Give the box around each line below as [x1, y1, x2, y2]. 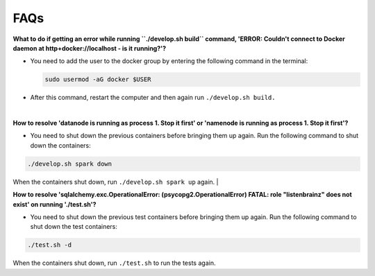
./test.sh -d [27, 241, 72, 249]
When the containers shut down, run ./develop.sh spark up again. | [12, 178, 219, 186]
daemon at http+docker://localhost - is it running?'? [12, 44, 167, 52]
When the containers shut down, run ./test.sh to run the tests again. [12, 259, 216, 267]
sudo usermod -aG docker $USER [44, 76, 152, 83]
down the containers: [30, 141, 92, 149]
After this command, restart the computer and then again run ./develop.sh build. [30, 94, 276, 102]
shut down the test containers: [30, 223, 118, 231]
